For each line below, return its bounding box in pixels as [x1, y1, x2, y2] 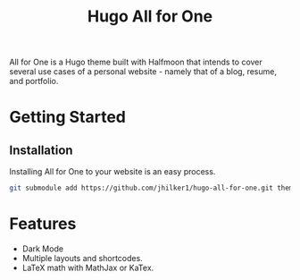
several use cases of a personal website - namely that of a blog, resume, [9, 66, 277, 77]
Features [9, 214, 77, 234]
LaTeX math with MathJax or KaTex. [21, 262, 154, 273]
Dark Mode [21, 243, 64, 254]
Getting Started [9, 107, 127, 127]
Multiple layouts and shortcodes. [21, 253, 143, 263]
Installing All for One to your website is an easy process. [9, 166, 216, 177]
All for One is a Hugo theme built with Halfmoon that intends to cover [9, 56, 263, 68]
